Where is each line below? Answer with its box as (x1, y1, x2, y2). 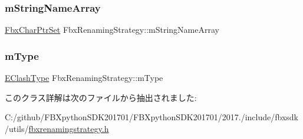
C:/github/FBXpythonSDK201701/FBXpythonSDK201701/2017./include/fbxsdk (5, 111, 298, 123)
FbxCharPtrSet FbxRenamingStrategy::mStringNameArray (5, 23, 219, 36)
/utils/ (5, 122, 29, 134)
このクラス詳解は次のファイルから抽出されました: (5, 91, 197, 103)
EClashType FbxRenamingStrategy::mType (5, 72, 163, 84)
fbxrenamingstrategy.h (28, 122, 109, 134)
